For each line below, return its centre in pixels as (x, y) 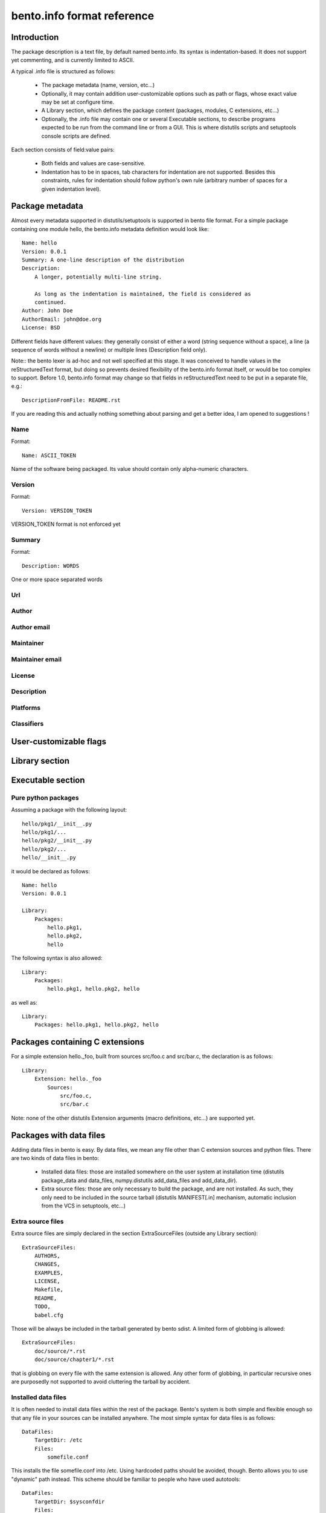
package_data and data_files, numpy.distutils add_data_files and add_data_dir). (139, 1180)
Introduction (35, 37)
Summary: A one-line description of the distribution (103, 260)
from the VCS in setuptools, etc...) (84, 1206)
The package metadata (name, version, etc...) (98, 85)
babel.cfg (49, 1315)
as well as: (24, 1002)
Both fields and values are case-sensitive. (94, 163)
